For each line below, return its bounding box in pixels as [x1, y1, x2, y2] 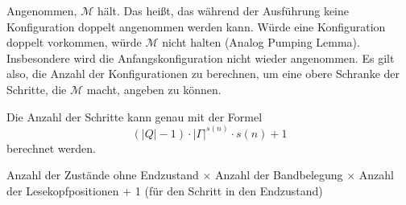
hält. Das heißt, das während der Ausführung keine [97, 2, 350, 18]
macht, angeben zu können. [86, 80, 222, 97]
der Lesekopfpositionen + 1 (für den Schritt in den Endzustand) [6, 182, 323, 199]
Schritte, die [6, 80, 67, 97]
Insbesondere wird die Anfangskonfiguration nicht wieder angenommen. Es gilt [6, 49, 395, 66]
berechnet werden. [6, 139, 96, 156]
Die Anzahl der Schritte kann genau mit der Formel [6, 108, 263, 125]
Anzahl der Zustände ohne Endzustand [6, 166, 199, 183]
